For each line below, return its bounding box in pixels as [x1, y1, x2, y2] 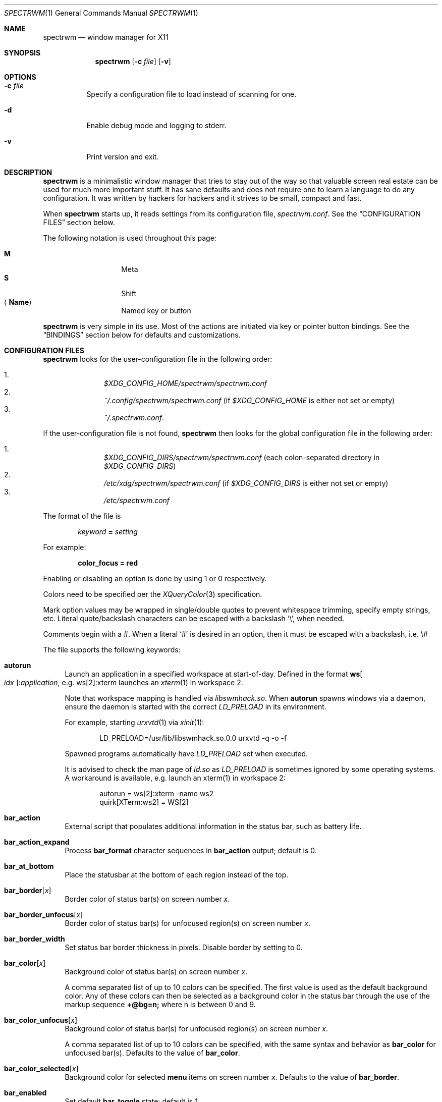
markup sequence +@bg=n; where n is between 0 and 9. [65, 1000, 256, 1009]
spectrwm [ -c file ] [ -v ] [95, 57, 171, 66]
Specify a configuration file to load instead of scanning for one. [86, 90, 297, 98]
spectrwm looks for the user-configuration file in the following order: [43, 355, 272, 363]
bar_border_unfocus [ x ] [4, 910, 83, 919]
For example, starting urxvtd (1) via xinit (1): [65, 718, 204, 727]
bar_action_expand [4, 838, 70, 846]
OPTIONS [4, 73, 36, 81]
